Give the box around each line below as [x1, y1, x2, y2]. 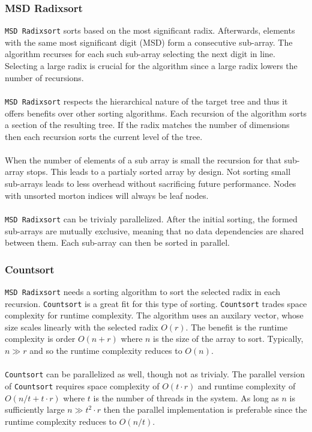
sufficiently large [5, 403, 65, 416]
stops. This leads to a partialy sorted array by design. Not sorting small [26, 165, 291, 178]
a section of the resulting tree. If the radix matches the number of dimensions [5, 118, 290, 131]
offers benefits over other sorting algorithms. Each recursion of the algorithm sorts [5, 106, 307, 119]
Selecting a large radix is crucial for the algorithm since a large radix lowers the [5, 59, 298, 72]
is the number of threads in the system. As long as [93, 391, 279, 404]
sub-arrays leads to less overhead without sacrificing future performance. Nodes [5, 177, 296, 190]
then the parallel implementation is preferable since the [103, 403, 307, 416]
